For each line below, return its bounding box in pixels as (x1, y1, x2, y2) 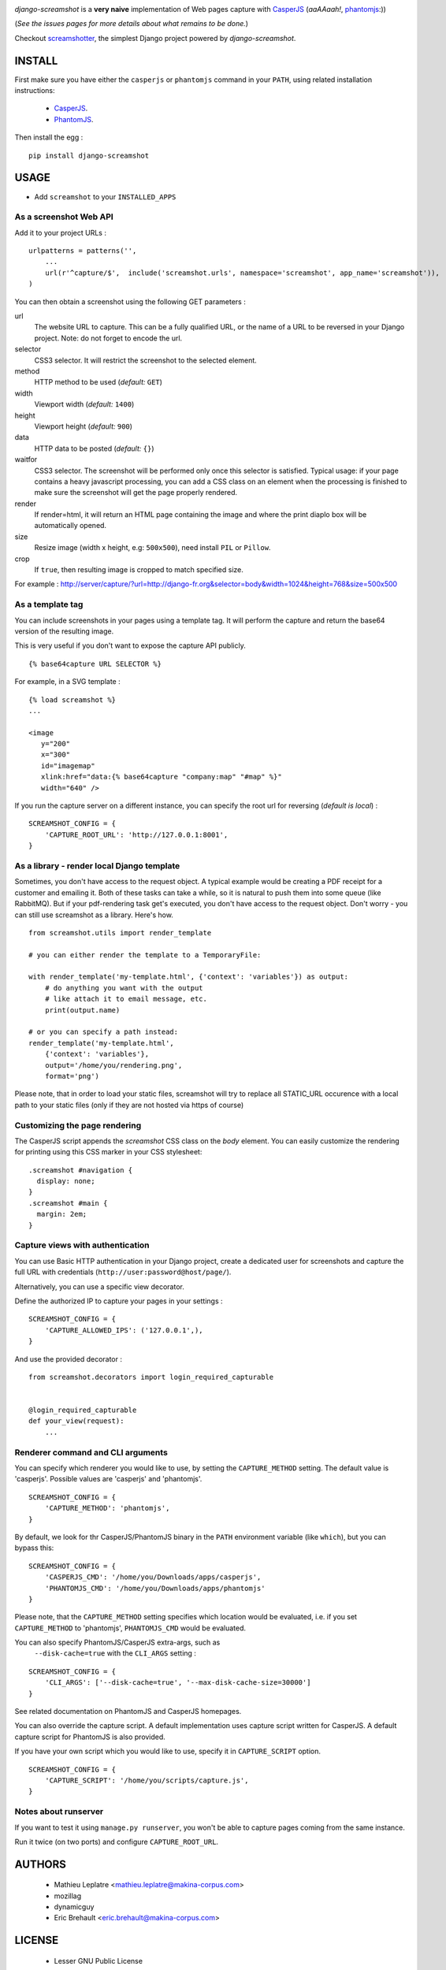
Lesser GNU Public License (54, 1956, 143, 1965)
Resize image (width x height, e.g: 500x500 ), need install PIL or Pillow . (34, 543, 271, 552)
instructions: (14, 86, 55, 95)
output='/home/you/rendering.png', (44, 1061, 183, 1069)
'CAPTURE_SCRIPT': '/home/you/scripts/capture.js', (44, 1775, 249, 1785)
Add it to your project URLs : (14, 228, 106, 237)
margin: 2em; (36, 1210, 87, 1219)
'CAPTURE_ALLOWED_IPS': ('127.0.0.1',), (44, 1325, 204, 1335)
